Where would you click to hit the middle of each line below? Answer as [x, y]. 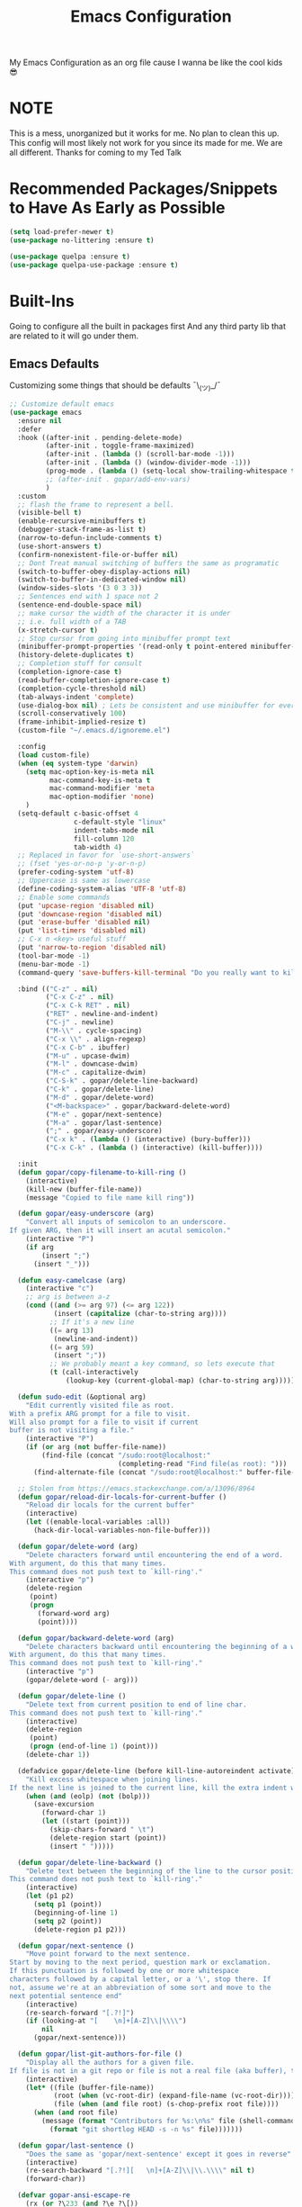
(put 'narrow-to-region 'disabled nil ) [92, 948]
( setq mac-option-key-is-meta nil [90, 771]
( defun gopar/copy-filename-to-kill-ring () [102, 1172]
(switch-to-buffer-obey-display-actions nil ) [104, 572]
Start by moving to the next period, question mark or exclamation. [140, 1963]
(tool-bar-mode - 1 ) [54, 956]
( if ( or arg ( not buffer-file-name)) [96, 1447]
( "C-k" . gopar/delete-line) [100, 1090]
